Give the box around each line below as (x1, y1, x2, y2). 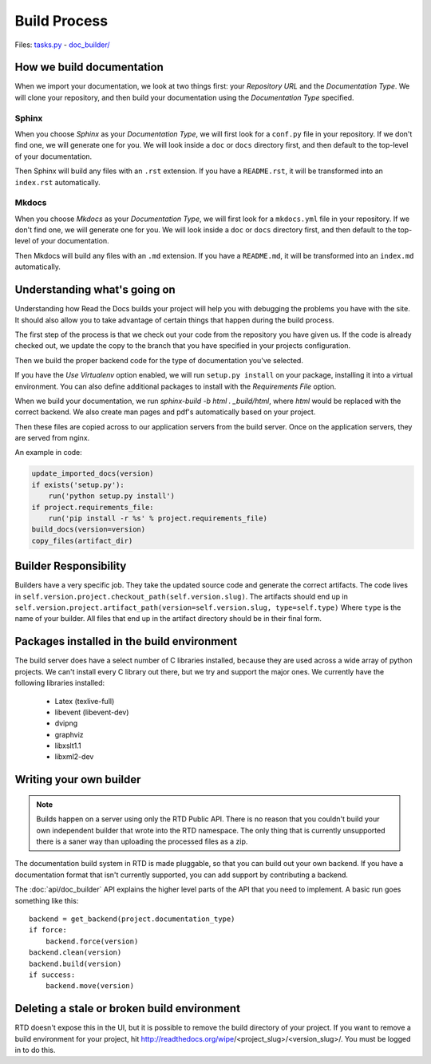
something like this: (14, 896, 79, 905)
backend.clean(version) (29, 948, 122, 957)
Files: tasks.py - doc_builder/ (14, 40, 111, 49)
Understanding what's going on (14, 283, 176, 297)
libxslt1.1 (54, 741, 81, 750)
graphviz (54, 730, 84, 739)
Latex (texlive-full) (54, 696, 115, 706)
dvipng (54, 718, 78, 728)
